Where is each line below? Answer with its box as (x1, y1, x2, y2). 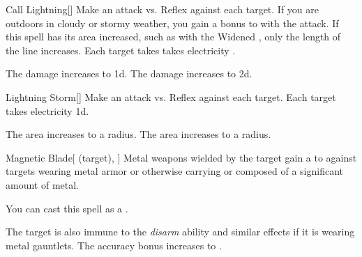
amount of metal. (6, 177, 79, 192)
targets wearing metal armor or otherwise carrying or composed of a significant (6, 164, 344, 178)
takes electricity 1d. (6, 103, 89, 118)
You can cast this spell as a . (6, 201, 128, 215)
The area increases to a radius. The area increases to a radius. (6, 127, 271, 141)
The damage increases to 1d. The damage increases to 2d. (6, 66, 252, 81)
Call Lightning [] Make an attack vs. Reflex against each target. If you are (6, 2, 319, 16)
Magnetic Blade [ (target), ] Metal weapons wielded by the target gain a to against (6, 150, 357, 164)
